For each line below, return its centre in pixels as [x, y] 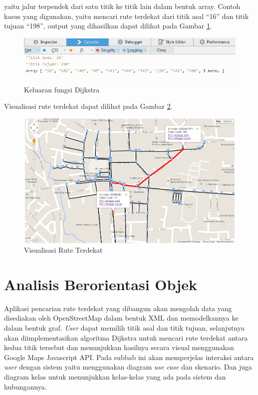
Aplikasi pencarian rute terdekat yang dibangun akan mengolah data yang [118, 308]
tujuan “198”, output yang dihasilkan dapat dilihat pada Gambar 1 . [108, 26]
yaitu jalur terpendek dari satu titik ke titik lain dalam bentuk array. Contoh [122, 6]
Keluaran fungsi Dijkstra [62, 89]
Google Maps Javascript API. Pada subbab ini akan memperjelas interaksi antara [129, 357]
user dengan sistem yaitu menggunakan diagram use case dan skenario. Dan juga [128, 367]
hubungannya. [25, 386]
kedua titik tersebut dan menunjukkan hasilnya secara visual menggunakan [119, 347]
